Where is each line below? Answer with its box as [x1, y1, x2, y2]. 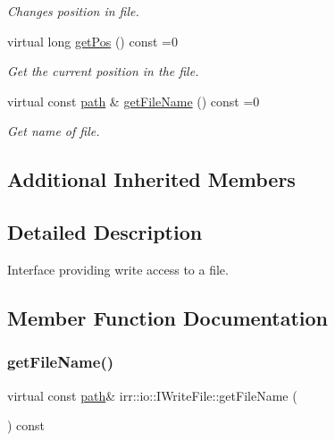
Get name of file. [7, 122, 100, 140]
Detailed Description [7, 218, 203, 246]
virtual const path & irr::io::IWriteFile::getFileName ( [7, 386, 297, 404]
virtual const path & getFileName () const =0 [7, 91, 260, 110]
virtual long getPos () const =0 [7, 31, 178, 50]
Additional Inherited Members [7, 165, 296, 193]
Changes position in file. [7, 2, 139, 20]
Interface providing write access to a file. [7, 259, 229, 278]
